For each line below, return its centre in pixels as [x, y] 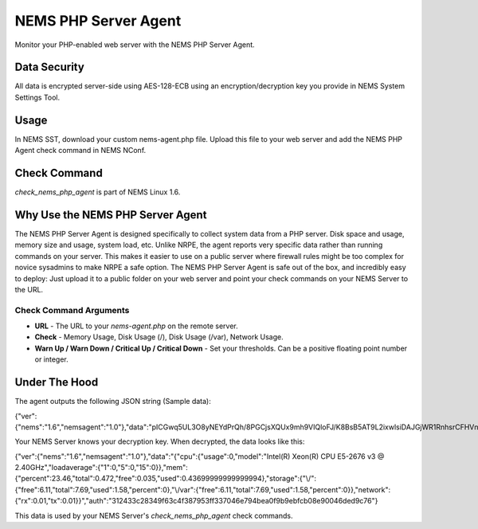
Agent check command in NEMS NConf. [80, 151]
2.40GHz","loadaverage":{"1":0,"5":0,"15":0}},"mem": [102, 468]
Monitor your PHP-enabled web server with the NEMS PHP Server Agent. [135, 45]
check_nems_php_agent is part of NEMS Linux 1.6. [98, 192]
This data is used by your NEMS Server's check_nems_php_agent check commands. [154, 515]
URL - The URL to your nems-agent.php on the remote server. [136, 326]
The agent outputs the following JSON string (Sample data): [113, 402]
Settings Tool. [37, 97]
